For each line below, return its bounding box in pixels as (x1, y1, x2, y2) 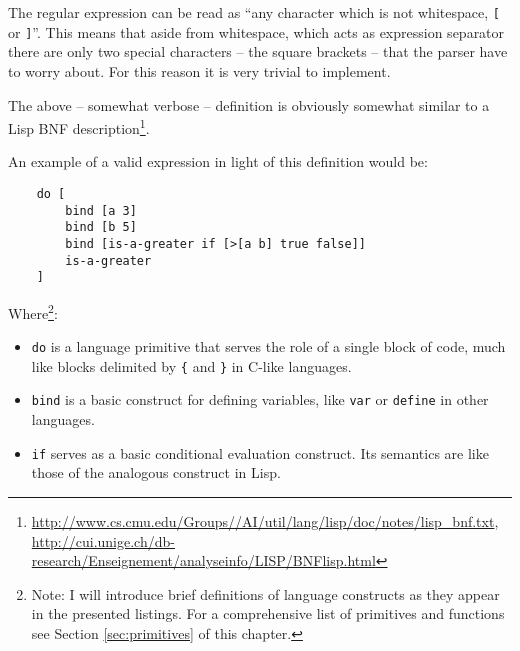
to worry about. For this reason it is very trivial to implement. (8, 60, 391, 81)
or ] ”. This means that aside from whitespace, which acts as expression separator (8, 21, 505, 42)
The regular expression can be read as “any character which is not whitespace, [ (8, 2, 500, 22)
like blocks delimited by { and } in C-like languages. (31, 355, 352, 376)
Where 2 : (8, 299, 58, 323)
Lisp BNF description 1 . (8, 115, 150, 138)
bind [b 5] (65, 220, 137, 235)
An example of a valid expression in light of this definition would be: (8, 151, 428, 172)
